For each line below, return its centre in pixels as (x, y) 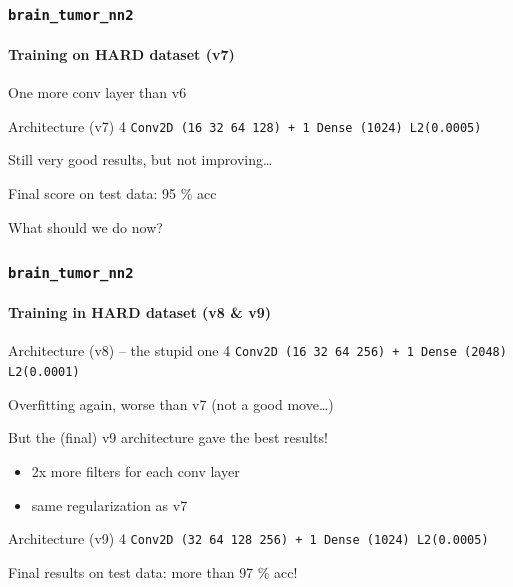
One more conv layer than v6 (97, 92)
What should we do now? (85, 226)
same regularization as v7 (109, 504)
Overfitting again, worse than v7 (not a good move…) (171, 403)
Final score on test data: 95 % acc (112, 193)
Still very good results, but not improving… (140, 159)
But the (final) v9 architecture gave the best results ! (168, 437)
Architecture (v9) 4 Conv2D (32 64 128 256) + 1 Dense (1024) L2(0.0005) (248, 538)
